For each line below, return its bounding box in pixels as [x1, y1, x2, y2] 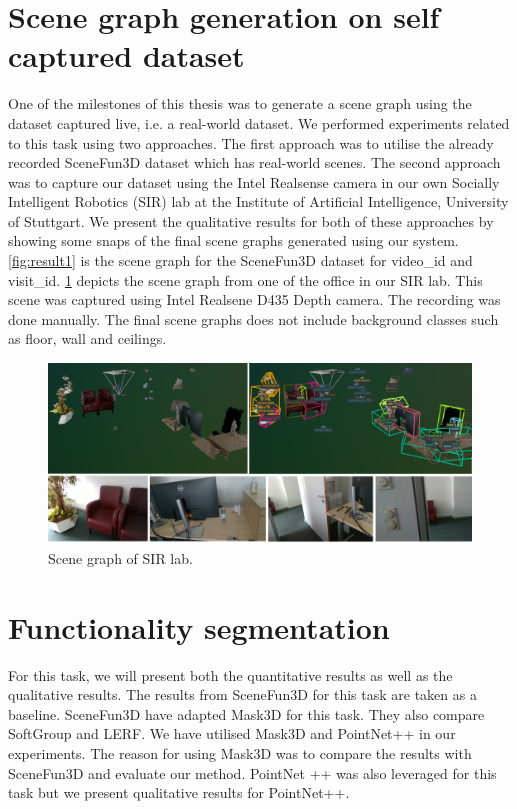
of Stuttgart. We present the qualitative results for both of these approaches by [8, 210, 494, 231]
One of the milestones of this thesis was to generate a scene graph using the [8, 93, 472, 114]
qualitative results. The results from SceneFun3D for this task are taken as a [8, 684, 477, 705]
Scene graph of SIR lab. [48, 547, 193, 568]
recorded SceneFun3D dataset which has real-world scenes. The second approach [8, 152, 501, 173]
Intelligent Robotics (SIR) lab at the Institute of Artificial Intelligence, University [8, 191, 509, 212]
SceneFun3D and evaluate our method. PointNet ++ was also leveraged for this [8, 762, 497, 783]
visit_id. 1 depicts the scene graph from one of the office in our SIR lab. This [8, 269, 483, 290]
